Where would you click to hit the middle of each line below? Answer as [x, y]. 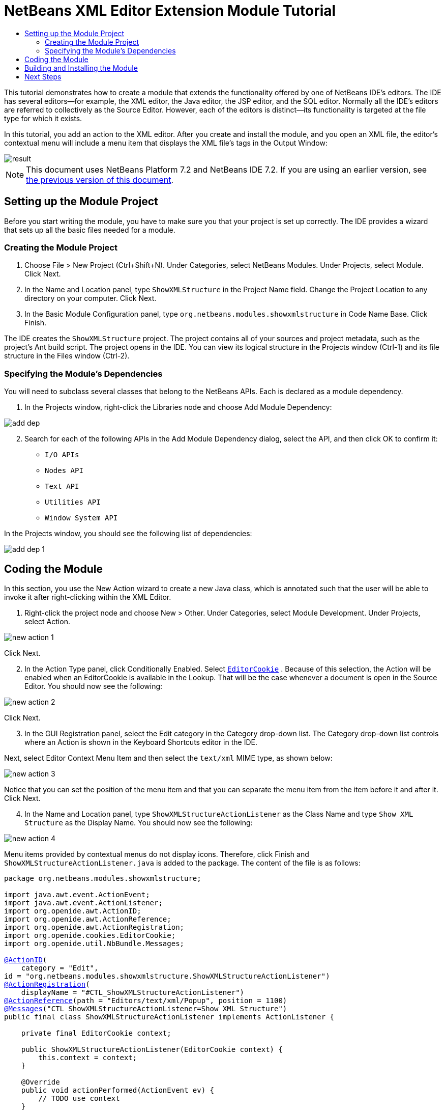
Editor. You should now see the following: [94, 686]
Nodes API [64, 471]
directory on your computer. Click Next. [91, 298]
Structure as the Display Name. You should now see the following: [139, 822]
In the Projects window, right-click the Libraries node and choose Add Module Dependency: [178, 407]
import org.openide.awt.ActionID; [73, 911]
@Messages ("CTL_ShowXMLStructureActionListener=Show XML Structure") [146, 1008]
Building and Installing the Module [81, 68]
